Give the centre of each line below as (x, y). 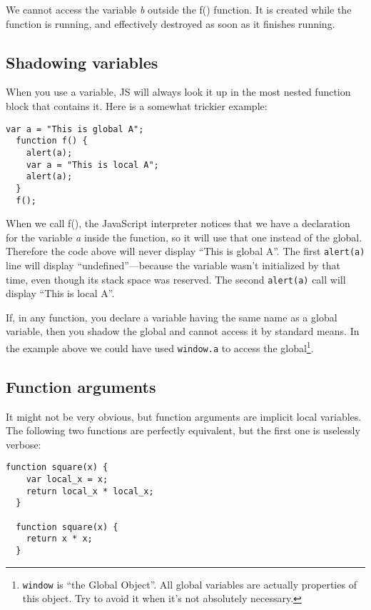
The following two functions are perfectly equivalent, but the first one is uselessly (183, 430)
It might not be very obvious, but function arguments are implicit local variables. (184, 416)
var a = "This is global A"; (75, 129)
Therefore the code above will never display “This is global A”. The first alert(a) (185, 251)
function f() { (52, 141)
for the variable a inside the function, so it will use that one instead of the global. (184, 237)
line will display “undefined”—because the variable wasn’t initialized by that (173, 265)
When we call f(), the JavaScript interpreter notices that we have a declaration (178, 223)
